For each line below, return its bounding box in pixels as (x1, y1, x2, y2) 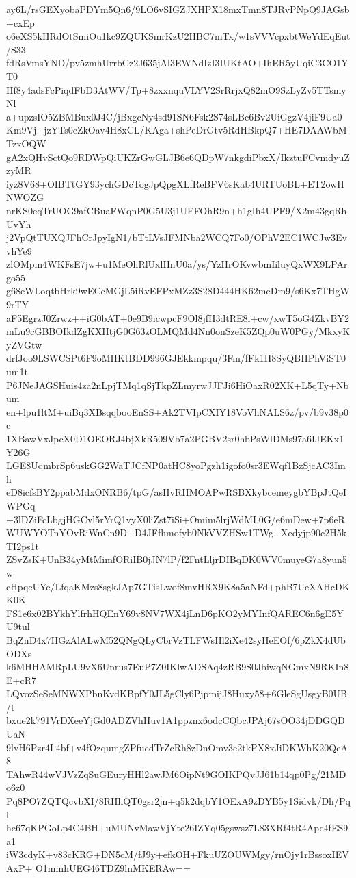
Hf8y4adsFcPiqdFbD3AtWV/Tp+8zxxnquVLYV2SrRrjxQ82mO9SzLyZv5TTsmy (6, 82, 346, 97)
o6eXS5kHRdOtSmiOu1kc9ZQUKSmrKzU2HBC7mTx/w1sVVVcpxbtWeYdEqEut (6, 29, 351, 43)
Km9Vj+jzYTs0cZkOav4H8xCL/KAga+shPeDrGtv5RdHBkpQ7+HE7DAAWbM (6, 123, 347, 137)
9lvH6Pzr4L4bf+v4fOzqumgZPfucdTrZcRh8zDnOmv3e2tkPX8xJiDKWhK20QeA (6, 740, 348, 754)
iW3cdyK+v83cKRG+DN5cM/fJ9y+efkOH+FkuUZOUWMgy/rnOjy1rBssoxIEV (6, 847, 349, 862)
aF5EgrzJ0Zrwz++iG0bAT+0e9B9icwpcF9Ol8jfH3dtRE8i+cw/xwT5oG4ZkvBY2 (6, 310, 349, 325)
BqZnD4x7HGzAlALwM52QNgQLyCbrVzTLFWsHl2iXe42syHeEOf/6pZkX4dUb (6, 632, 346, 647)
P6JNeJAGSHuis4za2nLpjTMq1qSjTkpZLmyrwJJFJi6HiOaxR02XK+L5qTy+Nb (6, 377, 349, 392)
